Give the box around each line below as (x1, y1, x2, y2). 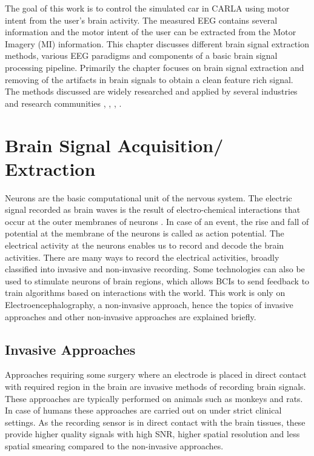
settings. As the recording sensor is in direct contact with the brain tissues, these (5, 415, 306, 428)
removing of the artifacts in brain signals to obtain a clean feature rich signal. (5, 73, 293, 85)
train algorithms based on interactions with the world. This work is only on (5, 286, 286, 299)
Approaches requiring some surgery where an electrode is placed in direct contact (5, 368, 307, 381)
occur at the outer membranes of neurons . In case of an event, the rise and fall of (5, 215, 309, 227)
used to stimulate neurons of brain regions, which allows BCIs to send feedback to (5, 274, 310, 287)
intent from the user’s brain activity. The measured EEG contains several (5, 13, 278, 26)
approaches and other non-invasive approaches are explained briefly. (5, 310, 256, 323)
